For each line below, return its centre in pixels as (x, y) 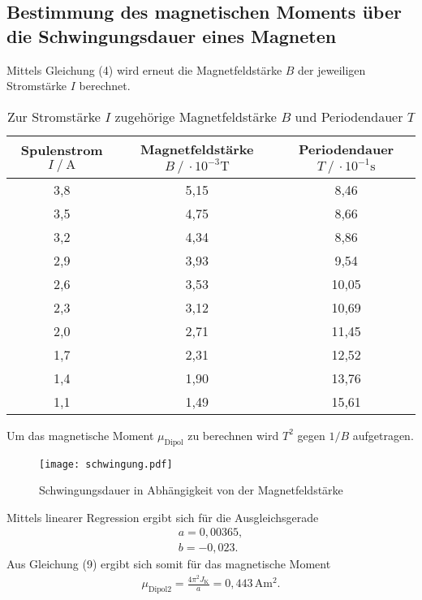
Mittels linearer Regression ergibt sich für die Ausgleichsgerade (163, 517)
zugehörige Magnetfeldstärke (196, 116)
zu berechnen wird (233, 435)
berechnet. (105, 86)
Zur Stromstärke (54, 116)
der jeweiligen (332, 69)
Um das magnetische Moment (80, 435)
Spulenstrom (62, 150)
